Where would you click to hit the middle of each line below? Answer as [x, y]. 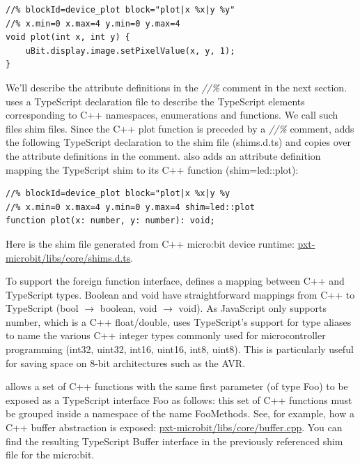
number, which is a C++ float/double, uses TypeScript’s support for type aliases [179, 321]
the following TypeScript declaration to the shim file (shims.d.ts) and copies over [178, 142]
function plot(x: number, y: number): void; [110, 221]
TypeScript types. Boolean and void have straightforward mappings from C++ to [180, 294]
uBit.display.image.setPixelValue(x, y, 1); [130, 51]
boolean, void [128, 308]
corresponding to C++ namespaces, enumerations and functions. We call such [172, 115]
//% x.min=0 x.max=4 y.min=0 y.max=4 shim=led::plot [130, 207]
